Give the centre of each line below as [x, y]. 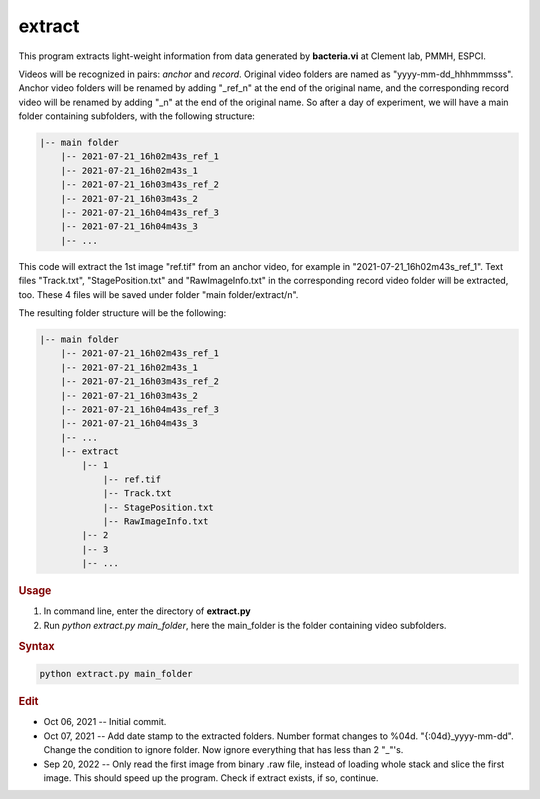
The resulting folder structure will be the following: [122, 312]
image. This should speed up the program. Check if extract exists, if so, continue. [211, 777]
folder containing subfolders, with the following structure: [136, 116]
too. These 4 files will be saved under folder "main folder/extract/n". [158, 294]
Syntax [36, 646]
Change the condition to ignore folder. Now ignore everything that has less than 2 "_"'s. [223, 750]
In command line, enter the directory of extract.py [147, 611]
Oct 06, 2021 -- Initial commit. [105, 722]
